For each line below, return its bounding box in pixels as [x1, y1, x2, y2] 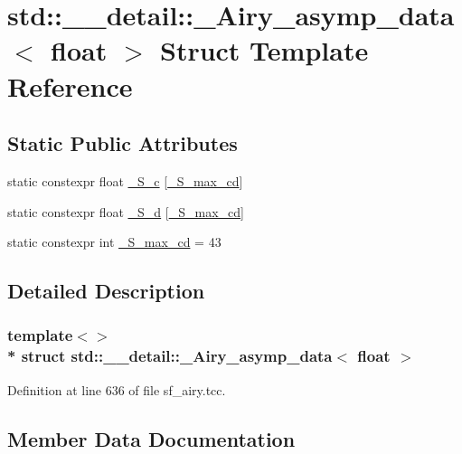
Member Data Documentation [7, 424, 296, 452]
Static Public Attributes [7, 129, 238, 157]
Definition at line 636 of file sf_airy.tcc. [7, 380, 226, 399]
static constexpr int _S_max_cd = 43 [7, 232, 222, 251]
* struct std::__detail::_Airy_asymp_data [7, 345, 333, 367]
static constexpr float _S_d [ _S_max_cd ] [7, 202, 244, 221]
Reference [7, 67, 133, 104]
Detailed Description [7, 277, 205, 305]
